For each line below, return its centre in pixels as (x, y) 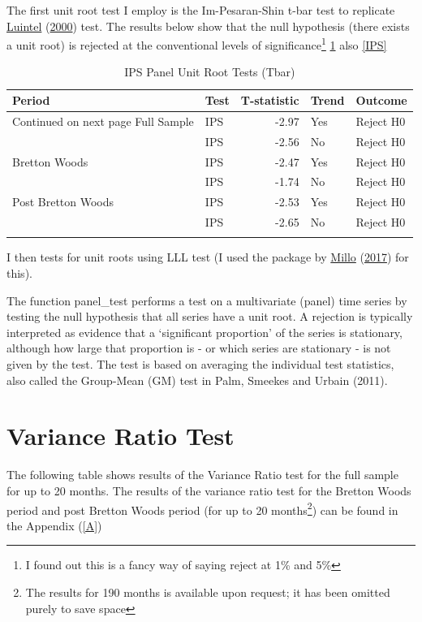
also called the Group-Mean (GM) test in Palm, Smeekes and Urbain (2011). (197, 380)
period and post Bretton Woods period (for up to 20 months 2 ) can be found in (202, 508)
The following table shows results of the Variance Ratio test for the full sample (202, 475)
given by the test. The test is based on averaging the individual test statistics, (200, 364)
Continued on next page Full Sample (103, 121)
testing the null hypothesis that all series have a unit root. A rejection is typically (210, 316)
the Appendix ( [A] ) (54, 525)
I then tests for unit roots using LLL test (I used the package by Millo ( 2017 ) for (208, 257)
